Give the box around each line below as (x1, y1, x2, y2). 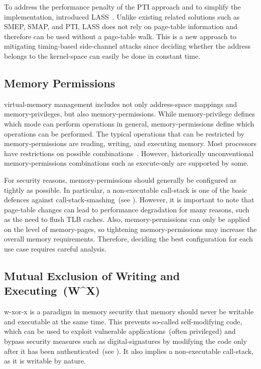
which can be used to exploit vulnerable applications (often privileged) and (4, 326, 236, 336)
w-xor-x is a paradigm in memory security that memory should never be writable (4, 306, 254, 317)
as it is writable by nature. (4, 355, 86, 366)
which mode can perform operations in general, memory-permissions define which (4, 118, 254, 129)
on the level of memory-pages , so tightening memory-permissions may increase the (4, 223, 257, 234)
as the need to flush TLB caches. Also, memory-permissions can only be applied (4, 214, 250, 224)
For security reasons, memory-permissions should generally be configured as (4, 174, 237, 185)
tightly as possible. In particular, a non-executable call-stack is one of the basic (4, 184, 247, 195)
